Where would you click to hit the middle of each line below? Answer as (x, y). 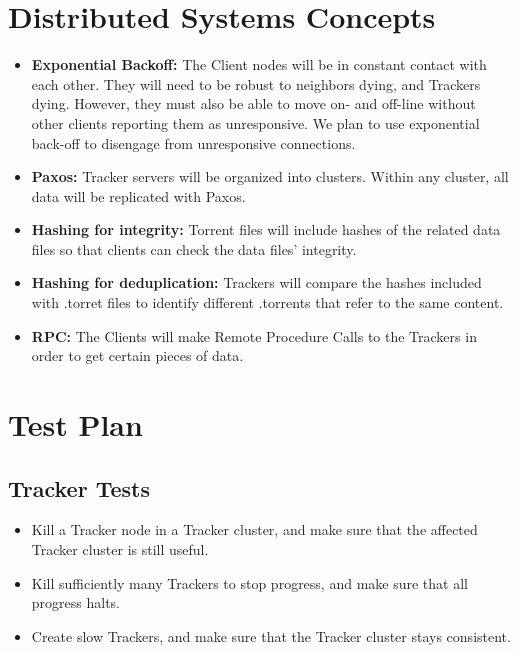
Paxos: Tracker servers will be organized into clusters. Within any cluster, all (270, 176)
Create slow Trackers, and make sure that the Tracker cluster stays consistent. (271, 635)
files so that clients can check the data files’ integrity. (194, 248)
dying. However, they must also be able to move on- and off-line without (253, 103)
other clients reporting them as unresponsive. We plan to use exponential (255, 122)
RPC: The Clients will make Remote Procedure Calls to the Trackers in (254, 335)
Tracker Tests (79, 487)
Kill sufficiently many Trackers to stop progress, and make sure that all (249, 582)
